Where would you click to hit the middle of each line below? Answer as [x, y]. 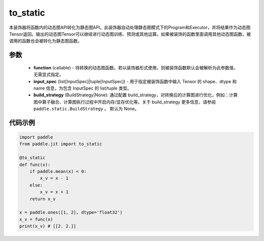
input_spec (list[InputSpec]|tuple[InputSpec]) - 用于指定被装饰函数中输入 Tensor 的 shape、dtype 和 [135, 81]
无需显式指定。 [48, 75]
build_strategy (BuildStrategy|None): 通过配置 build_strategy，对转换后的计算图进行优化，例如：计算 [136, 95]
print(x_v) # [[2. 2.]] [48, 226]
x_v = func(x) [36, 219]
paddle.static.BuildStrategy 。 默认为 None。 [86, 109]
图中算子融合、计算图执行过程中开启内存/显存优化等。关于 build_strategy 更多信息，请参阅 [125, 102]
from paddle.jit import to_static [61, 144]
